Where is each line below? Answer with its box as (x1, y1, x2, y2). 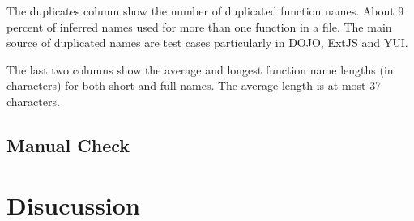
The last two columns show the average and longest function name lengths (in (6, 61, 394, 78)
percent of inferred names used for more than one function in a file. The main (6, 18, 392, 35)
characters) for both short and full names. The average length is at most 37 (6, 77, 382, 94)
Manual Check (6, 132, 130, 157)
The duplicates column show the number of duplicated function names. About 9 (6, 2, 404, 19)
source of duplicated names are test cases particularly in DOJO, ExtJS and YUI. (6, 34, 408, 51)
